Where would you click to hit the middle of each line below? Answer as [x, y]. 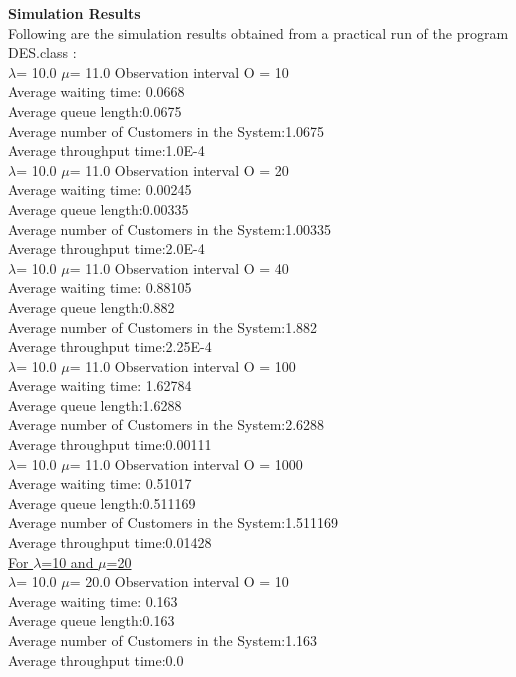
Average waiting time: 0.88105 [100, 287]
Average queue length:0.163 [91, 620]
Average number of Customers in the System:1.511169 [173, 522]
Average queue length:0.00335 [98, 208]
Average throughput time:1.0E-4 [106, 150]
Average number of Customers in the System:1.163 [163, 640]
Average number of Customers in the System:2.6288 [166, 424]
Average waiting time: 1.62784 [100, 385]
